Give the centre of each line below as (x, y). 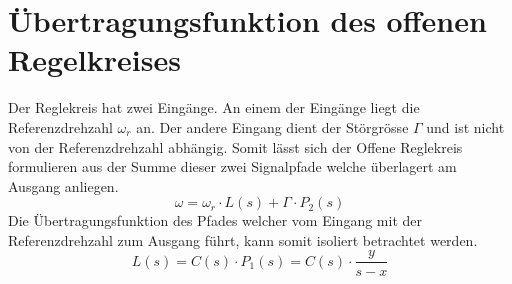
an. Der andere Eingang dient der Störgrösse (272, 126)
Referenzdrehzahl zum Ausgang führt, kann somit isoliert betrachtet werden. (243, 239)
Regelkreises (94, 59)
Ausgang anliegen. (63, 185)
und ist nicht (465, 126)
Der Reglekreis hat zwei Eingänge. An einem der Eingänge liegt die (214, 107)
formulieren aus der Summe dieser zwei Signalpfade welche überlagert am (232, 166)
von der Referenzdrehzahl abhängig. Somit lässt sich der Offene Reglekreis (235, 146)
